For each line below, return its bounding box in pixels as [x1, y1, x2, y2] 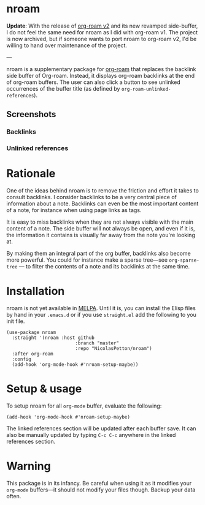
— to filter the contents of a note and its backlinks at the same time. [18, 263, 190, 270]
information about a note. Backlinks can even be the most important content [6, 200, 199, 207]
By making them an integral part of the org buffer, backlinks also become [6, 250, 191, 257]
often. [6, 492, 21, 499]
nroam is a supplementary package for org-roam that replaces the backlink [6, 65, 196, 72]
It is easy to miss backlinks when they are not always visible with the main [6, 218, 193, 226]
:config [12, 356, 32, 363]
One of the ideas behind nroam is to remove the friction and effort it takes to [6, 187, 199, 194]
